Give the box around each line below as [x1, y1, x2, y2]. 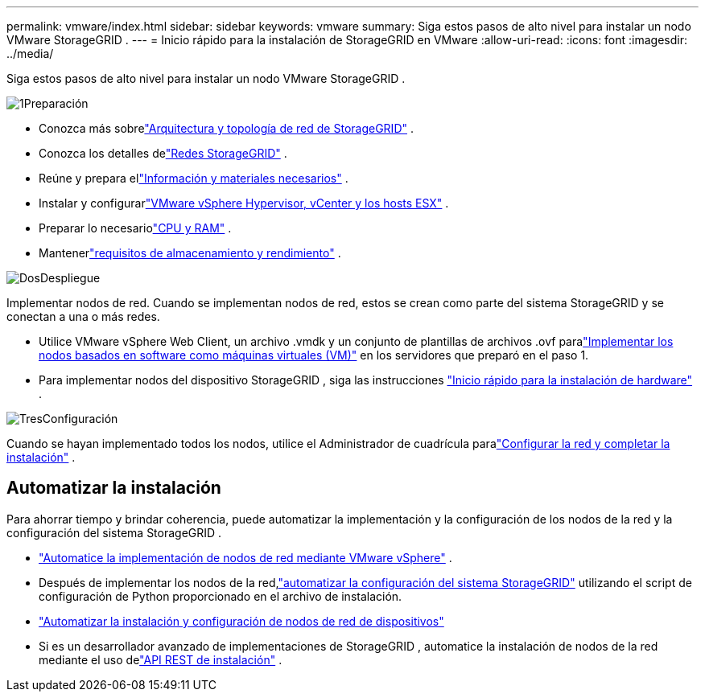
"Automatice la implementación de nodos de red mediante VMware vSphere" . [39, 550, 452, 565]
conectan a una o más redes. [6, 310, 160, 323]
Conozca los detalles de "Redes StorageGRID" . [39, 146, 287, 160]
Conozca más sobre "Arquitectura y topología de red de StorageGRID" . [39, 121, 414, 135]
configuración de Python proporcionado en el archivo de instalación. [39, 589, 402, 603]
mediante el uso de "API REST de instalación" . [39, 652, 282, 667]
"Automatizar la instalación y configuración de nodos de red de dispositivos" [39, 614, 444, 628]
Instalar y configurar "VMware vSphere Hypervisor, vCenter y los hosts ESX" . [39, 196, 449, 210]
